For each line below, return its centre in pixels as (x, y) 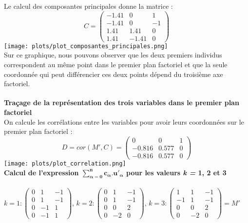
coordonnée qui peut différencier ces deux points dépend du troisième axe (114, 74)
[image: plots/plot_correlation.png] (65, 163)
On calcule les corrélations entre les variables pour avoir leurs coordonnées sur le (124, 121)
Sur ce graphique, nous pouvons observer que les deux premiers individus (113, 55)
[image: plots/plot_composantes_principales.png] (86, 46)
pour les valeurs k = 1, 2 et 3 (176, 172)
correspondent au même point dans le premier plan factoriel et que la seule (116, 65)
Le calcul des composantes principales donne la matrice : (88, 6)
